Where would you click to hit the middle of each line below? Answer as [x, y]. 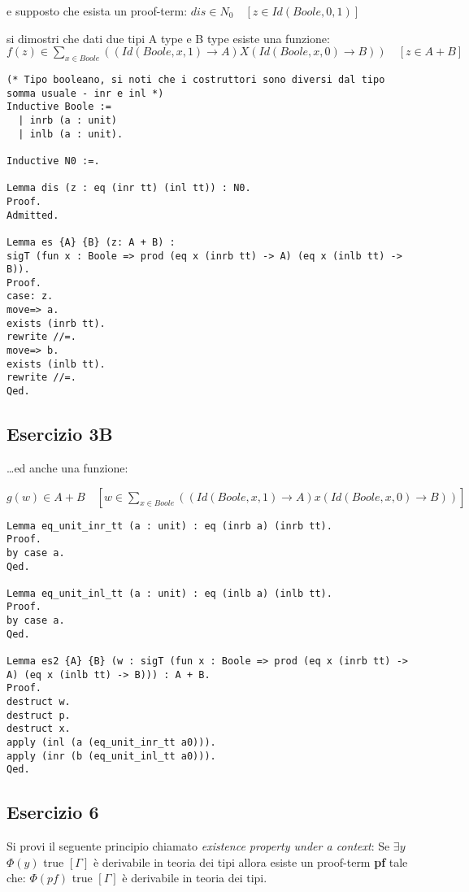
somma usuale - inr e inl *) [85, 93]
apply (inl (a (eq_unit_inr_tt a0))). [111, 743]
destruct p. [39, 715]
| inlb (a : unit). [71, 134]
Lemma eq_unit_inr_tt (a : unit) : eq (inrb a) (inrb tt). [169, 526]
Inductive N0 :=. [53, 161]
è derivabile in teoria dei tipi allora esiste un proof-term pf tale [250, 862]
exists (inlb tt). [56, 364]
